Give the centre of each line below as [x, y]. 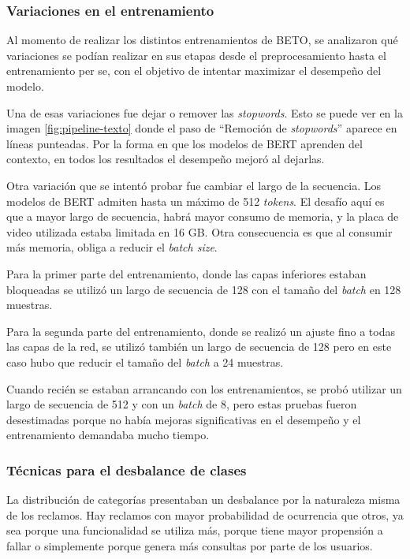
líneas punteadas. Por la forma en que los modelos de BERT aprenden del [184, 143]
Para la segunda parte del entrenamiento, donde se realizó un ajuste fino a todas [201, 331]
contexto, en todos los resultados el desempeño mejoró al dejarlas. [166, 159]
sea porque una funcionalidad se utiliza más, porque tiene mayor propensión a [195, 530]
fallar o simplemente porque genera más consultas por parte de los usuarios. [190, 545]
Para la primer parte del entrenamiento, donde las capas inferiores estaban [186, 273]
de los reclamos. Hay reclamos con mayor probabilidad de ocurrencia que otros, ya [205, 514]
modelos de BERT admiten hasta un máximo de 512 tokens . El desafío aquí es [196, 201]
